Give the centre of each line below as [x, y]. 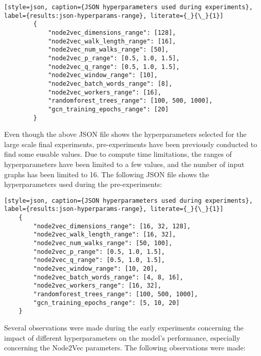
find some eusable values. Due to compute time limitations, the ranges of [118, 154]
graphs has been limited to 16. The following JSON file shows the [107, 174]
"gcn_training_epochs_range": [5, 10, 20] [106, 303]
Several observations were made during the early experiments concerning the [124, 327]
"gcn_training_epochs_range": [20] [108, 109]
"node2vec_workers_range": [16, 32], [97, 286]
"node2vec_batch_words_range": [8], [110, 84]
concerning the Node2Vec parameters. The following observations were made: [125, 348]
